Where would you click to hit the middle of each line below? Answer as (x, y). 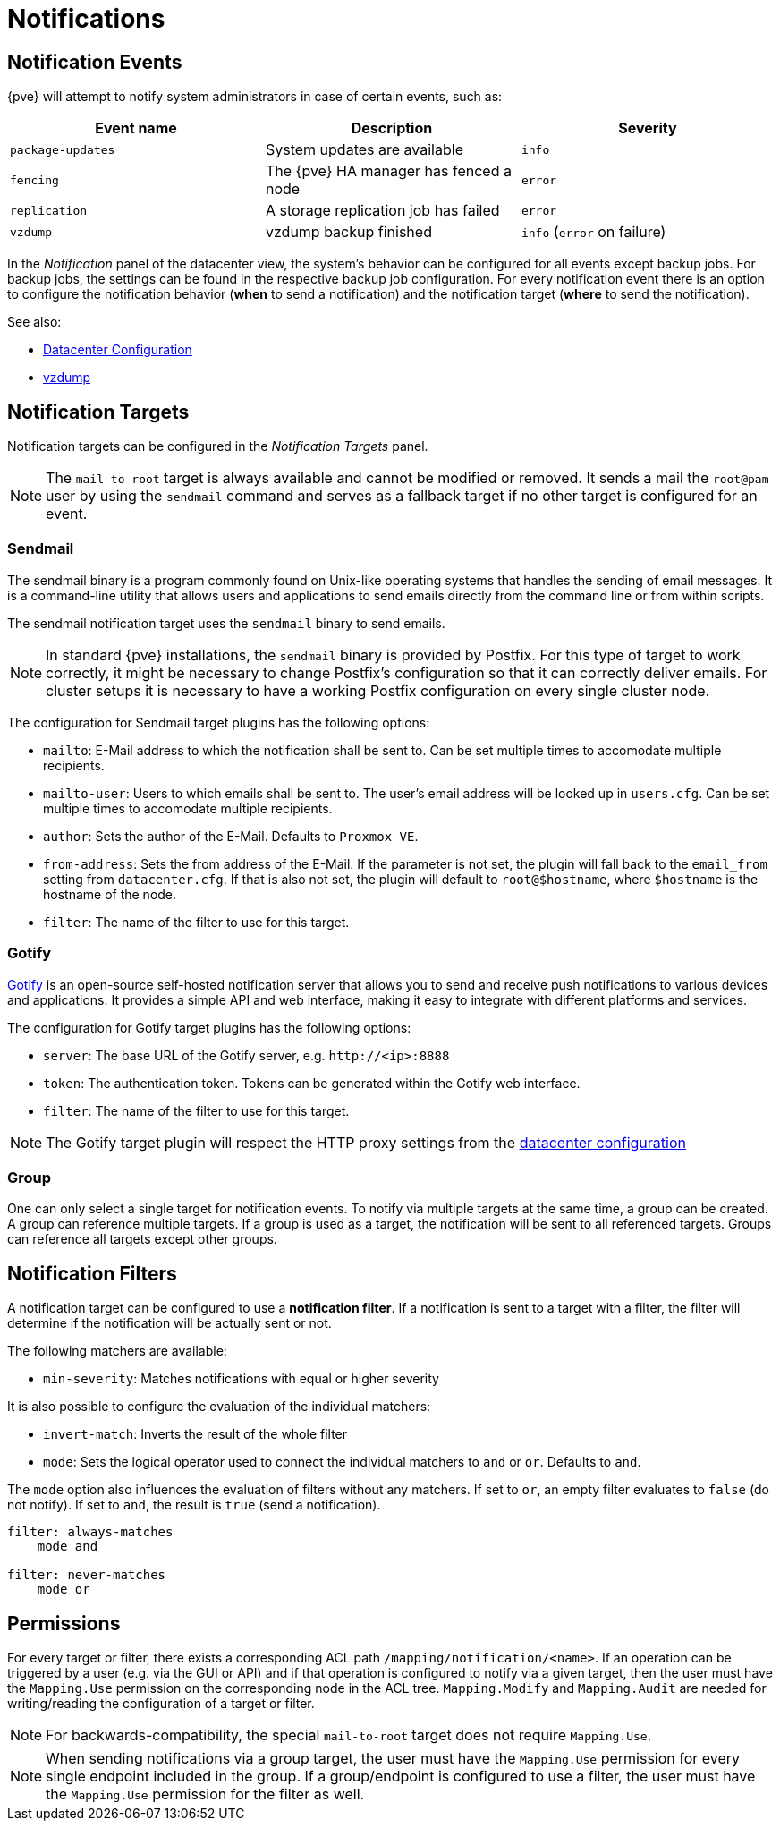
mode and (68, 1547)
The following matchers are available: (117, 1351)
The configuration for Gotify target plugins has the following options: (209, 1027)
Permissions (64, 1623)
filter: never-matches (87, 1575)
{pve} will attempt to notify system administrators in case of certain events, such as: (255, 97)
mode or (64, 1590)
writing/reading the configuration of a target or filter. (161, 1703)
